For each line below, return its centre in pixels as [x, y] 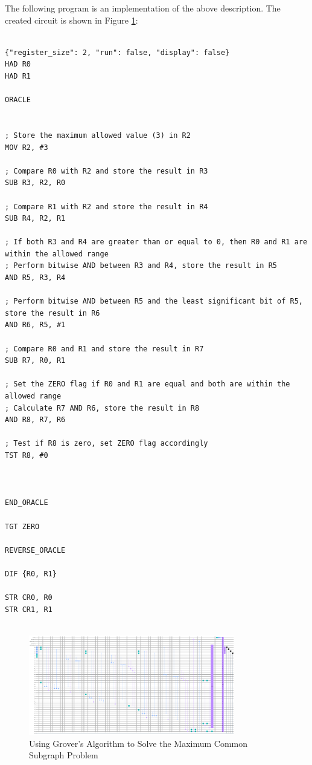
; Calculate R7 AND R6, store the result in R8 [102, 408]
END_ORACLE [27, 503]
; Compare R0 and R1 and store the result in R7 [104, 349]
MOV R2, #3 [27, 147]
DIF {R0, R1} [31, 574]
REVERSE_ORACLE [35, 550]
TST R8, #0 [27, 455]
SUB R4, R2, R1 [35, 219]
